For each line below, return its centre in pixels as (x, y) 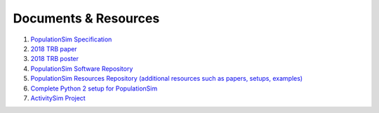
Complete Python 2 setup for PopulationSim (94, 88)
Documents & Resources (86, 18)
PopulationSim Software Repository (82, 68)
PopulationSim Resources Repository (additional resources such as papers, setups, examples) (167, 79)
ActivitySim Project (58, 98)
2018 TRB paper (54, 48)
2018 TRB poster (55, 59)
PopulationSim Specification (71, 39)
